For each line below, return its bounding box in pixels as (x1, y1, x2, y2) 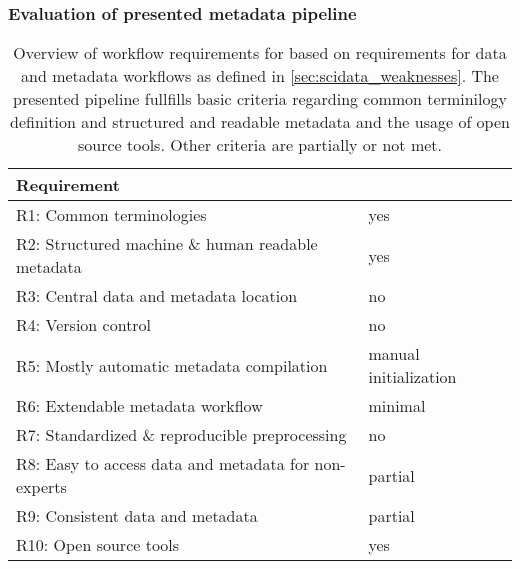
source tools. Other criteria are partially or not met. (77, 133, 443, 157)
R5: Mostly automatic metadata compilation (16, 353, 328, 377)
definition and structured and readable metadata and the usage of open (10, 110, 510, 134)
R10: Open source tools (16, 533, 180, 557)
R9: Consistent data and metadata (16, 504, 258, 528)
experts (16, 475, 67, 499)
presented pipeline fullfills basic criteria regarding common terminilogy (13, 87, 507, 111)
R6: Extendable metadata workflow (16, 394, 263, 418)
